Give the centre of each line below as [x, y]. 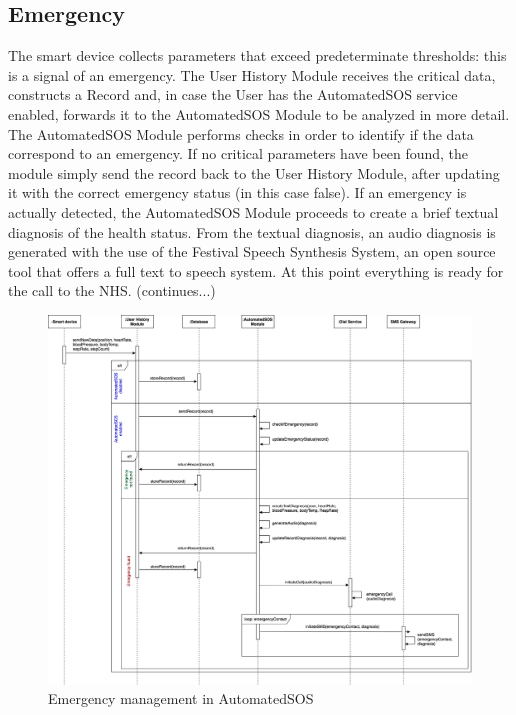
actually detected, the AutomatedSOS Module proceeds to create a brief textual [253, 211]
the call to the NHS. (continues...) [112, 290]
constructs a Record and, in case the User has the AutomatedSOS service [233, 94]
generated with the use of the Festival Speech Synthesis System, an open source [252, 251]
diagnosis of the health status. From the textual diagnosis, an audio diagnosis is [252, 231]
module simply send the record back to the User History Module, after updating [254, 172]
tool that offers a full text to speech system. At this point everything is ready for [256, 270]
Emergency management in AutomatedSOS [181, 698]
